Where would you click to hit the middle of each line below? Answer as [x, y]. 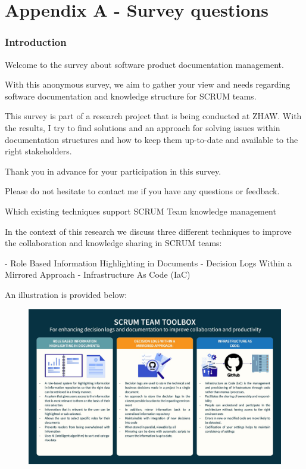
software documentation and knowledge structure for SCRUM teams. [131, 96]
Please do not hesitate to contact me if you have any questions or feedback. [142, 191]
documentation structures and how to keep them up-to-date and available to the [152, 139]
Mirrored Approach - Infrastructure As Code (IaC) [98, 274]
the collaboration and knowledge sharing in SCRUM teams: [113, 243]
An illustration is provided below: [66, 294]
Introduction [36, 42]
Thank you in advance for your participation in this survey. [113, 171]
